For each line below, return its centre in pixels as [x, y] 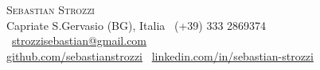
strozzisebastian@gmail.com [80, 41]
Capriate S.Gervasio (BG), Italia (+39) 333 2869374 [137, 25]
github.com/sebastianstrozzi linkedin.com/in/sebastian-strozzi [160, 55]
